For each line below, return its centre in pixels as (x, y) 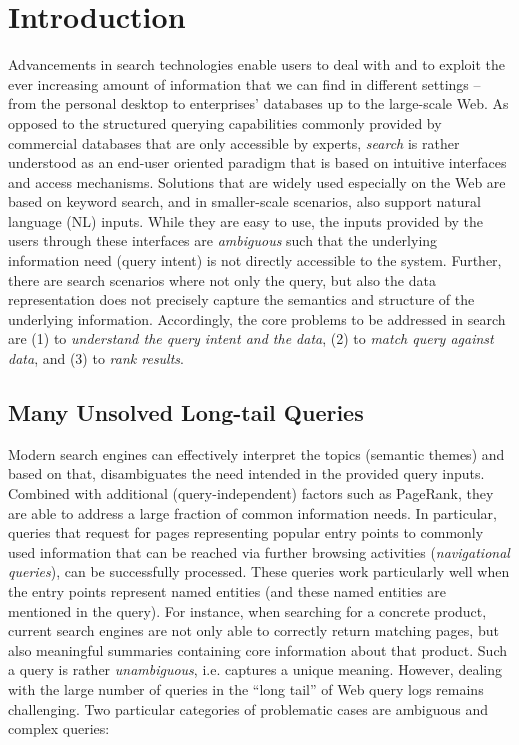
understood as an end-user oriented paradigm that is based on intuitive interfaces (257, 162)
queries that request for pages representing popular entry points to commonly (246, 532)
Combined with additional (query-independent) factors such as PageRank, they (251, 493)
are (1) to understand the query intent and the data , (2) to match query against (251, 338)
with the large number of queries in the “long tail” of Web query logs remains (246, 688)
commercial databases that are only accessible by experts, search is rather (234, 142)
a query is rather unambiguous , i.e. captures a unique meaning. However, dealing (255, 669)
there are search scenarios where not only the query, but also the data (222, 279)
